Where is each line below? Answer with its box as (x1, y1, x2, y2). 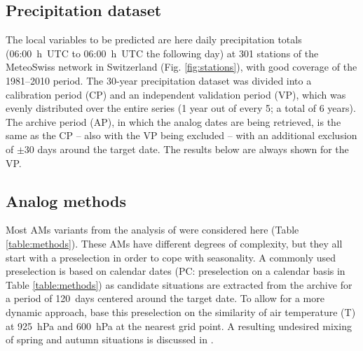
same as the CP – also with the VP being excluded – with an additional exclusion (6, 128, 357, 143)
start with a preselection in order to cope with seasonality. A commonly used (6, 250, 336, 264)
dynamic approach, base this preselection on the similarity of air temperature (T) (6, 304, 356, 319)
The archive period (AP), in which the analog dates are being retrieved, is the (6, 114, 341, 129)
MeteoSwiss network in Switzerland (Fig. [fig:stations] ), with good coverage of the (6, 59, 357, 74)
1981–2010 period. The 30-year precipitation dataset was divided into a (6, 73, 312, 87)
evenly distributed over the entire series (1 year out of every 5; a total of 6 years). (6, 101, 356, 115)
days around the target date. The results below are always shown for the (37, 141, 349, 156)
